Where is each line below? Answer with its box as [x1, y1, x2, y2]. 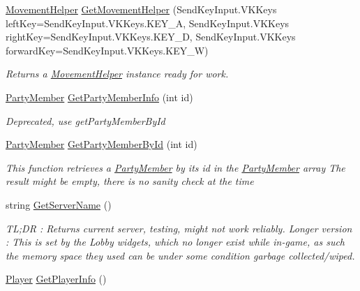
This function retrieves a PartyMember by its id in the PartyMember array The [6, 160, 345, 174]
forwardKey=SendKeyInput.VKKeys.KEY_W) [6, 43, 209, 57]
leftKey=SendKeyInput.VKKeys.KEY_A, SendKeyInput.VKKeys [6, 15, 290, 30]
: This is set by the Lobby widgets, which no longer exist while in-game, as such [6, 234, 345, 249]
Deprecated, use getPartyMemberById [6, 113, 165, 128]
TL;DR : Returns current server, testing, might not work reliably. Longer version [6, 221, 352, 235]
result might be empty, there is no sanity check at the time [6, 174, 254, 188]
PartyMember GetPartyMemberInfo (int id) [6, 89, 193, 104]
